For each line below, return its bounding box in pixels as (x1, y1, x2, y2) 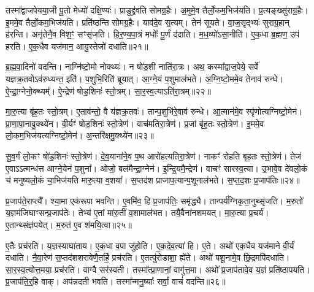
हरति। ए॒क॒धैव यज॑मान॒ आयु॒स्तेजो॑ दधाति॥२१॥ (6, 39, 148, 52)
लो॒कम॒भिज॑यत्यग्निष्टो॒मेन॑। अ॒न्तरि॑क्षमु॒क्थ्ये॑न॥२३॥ (6, 129, 154, 142)
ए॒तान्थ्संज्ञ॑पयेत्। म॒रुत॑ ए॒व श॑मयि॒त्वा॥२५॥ (6, 218, 132, 231)
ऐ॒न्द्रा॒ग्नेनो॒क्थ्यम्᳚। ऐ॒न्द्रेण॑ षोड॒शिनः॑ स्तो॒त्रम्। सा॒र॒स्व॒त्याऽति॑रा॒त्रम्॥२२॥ (6, 84, 211, 97)
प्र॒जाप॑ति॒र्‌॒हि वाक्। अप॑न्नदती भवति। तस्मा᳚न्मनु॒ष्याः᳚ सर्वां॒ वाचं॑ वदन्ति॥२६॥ (6, 275, 226, 288)
